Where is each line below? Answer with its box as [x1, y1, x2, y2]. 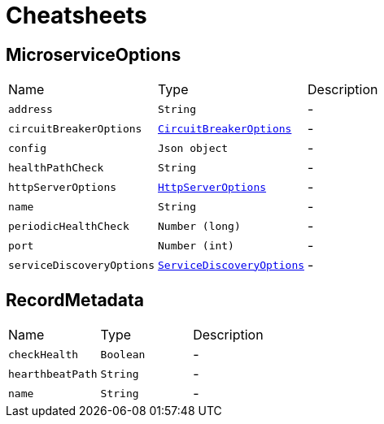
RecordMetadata [6, 289, 145, 310]
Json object [158, 141, 229, 154]
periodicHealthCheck [8, 219, 129, 232]
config [8, 141, 46, 154]
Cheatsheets [6, 2, 147, 29]
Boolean [100, 348, 146, 361]
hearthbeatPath [8, 367, 98, 380]
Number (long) [158, 219, 241, 232]
